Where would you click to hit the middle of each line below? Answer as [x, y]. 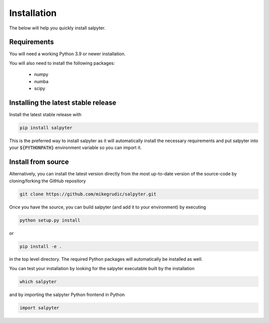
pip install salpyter [46, 128]
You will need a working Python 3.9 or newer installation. [67, 54]
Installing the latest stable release [63, 102]
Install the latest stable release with [45, 114]
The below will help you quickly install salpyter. [57, 28]
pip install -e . [41, 246]
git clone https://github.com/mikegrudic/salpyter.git [88, 194]
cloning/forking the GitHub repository [48, 181]
